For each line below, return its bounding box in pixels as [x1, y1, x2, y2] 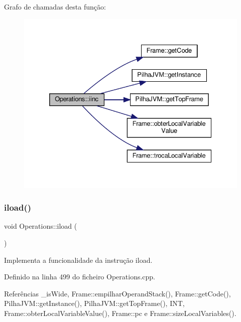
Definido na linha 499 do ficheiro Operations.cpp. [4, 271, 156, 282]
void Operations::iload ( [4, 221, 77, 231]
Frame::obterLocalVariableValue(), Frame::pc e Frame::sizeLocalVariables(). [4, 307, 236, 318]
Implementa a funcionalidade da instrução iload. [4, 254, 153, 265]
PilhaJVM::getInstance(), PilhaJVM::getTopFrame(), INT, [4, 298, 185, 308]
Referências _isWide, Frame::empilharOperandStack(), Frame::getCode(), [4, 288, 231, 298]
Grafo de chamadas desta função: [4, 2, 106, 12]
